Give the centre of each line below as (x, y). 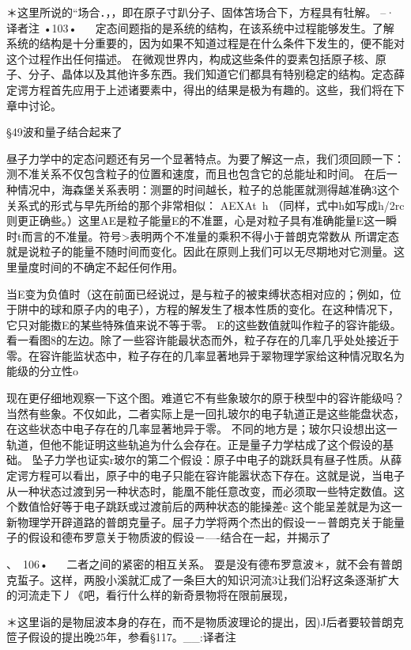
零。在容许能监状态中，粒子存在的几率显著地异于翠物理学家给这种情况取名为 (205, 355)
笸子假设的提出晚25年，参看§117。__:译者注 (121, 637)
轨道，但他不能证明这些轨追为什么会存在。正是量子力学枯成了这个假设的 (194, 444)
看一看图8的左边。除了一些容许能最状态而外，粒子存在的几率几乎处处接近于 (203, 340)
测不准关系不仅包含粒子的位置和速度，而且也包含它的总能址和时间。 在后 (196, 174)
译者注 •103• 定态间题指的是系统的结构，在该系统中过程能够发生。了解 (200, 27)
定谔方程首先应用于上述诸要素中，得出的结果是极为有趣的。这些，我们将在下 (205, 89)
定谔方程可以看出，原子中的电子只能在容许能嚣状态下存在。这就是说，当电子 (205, 475)
